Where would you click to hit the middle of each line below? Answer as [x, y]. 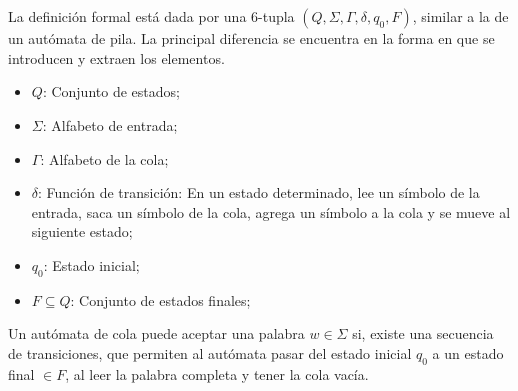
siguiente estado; [82, 231]
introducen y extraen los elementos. [116, 57]
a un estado [468, 352]
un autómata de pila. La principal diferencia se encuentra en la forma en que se [251, 38]
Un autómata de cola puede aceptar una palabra [156, 333]
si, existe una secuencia [423, 333]
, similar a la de [460, 16]
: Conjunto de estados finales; [160, 299]
